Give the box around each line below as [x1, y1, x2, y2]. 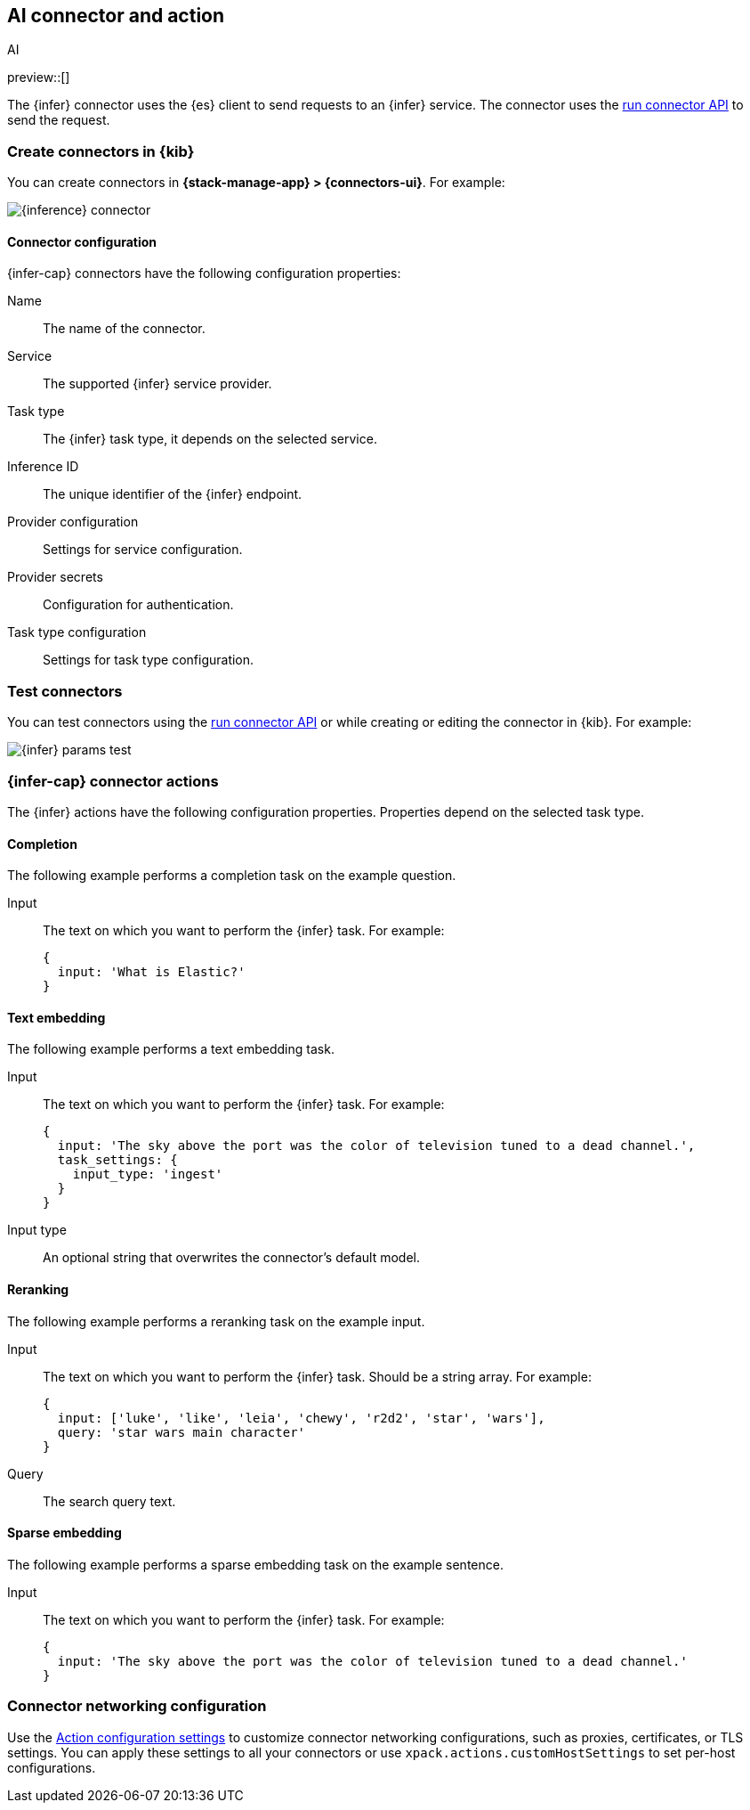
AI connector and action [7, 4, 225, 27]
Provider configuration [7, 514, 139, 530]
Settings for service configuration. [43, 542, 243, 558]
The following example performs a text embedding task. [7, 1041, 335, 1057]
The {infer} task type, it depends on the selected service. [43, 431, 377, 447]
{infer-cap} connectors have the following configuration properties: [7, 265, 401, 281]
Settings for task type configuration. [43, 652, 254, 668]
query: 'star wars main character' [57, 1424, 306, 1439]
